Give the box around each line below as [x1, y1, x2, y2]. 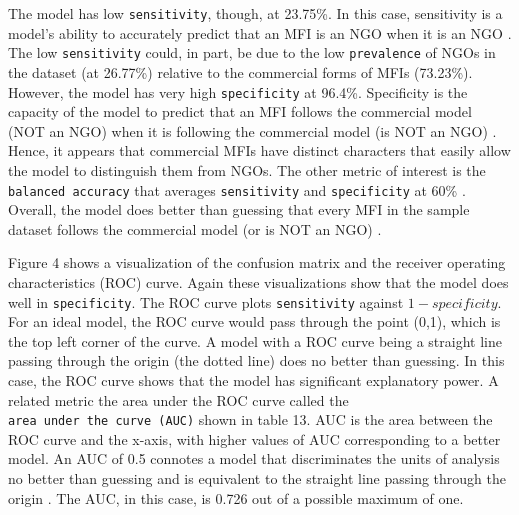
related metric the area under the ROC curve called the [8, 389, 349, 410]
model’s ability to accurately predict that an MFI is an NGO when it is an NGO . [8, 22, 512, 43]
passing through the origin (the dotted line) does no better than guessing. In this [8, 350, 505, 371]
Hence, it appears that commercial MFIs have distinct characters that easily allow [8, 140, 511, 161]
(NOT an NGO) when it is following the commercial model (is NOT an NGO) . [8, 120, 497, 141]
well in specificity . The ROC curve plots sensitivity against [8, 291, 404, 312]
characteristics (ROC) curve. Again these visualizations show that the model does [8, 271, 509, 292]
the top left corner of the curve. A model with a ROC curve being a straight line [8, 330, 502, 351]
